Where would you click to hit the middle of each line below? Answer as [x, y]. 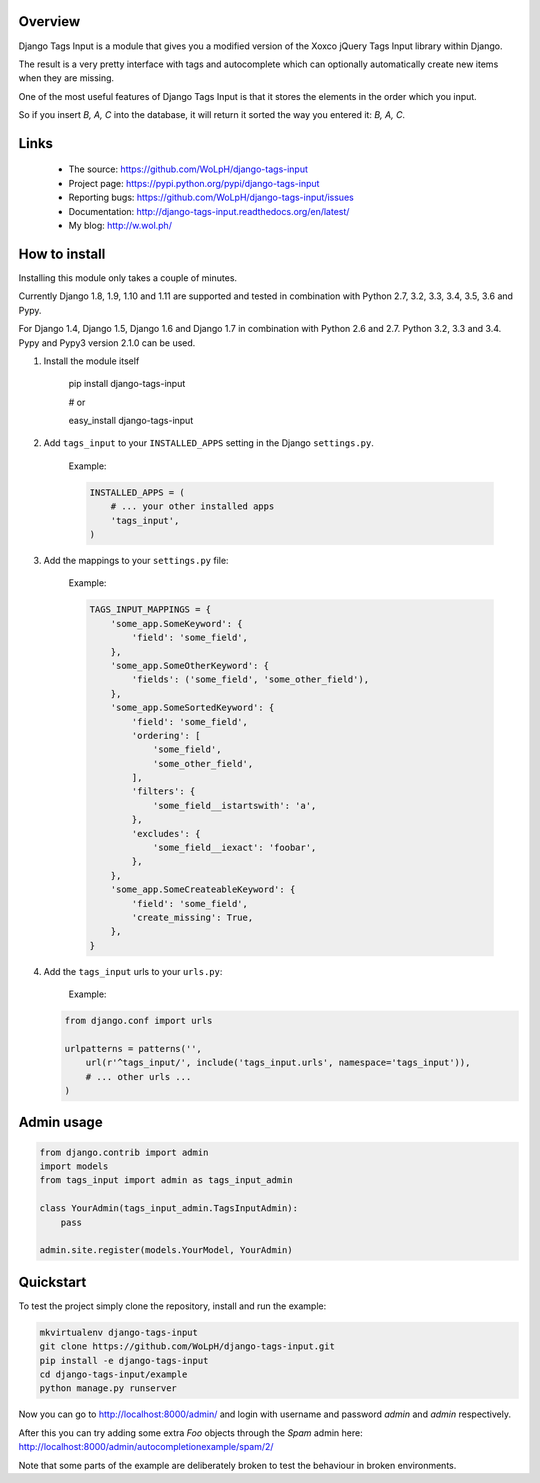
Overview [49, 21]
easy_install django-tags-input [131, 421]
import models [74, 1166]
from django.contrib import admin [124, 1152]
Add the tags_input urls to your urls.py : [133, 971]
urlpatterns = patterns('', [133, 1048]
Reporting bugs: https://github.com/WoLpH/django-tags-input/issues [211, 197]
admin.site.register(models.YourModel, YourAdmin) [166, 1250]
